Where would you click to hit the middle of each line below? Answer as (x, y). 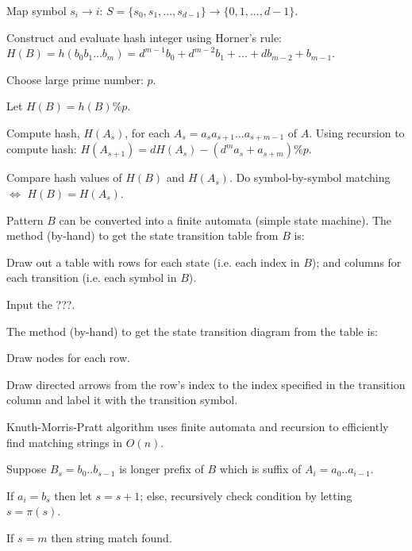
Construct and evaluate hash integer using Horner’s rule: (144, 37)
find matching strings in (65, 442)
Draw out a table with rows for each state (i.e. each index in (153, 262)
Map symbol (37, 10)
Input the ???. (41, 304)
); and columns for (356, 262)
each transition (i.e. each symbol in (92, 277)
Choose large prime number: (75, 79)
